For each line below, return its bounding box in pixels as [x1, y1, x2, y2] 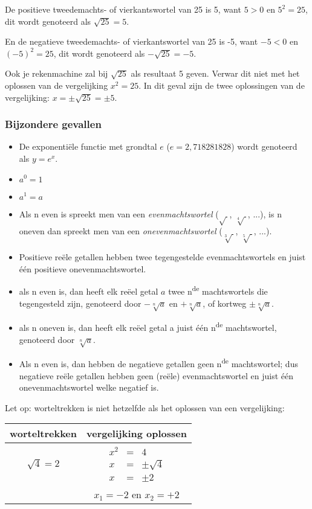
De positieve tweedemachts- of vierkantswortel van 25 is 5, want [5, 3, 241, 15]
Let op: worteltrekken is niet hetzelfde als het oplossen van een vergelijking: [5, 401, 285, 414]
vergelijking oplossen [86, 426, 187, 441]
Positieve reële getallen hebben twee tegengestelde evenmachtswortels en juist [19, 251, 306, 263]
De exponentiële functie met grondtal [19, 140, 157, 153]
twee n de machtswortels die [168, 283, 268, 297]
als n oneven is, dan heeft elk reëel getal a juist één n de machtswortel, [19, 319, 277, 333]
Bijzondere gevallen [5, 117, 102, 132]
